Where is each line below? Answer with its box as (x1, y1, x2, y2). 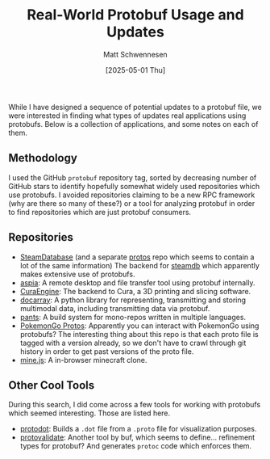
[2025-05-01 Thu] (105, 65, 166, 74)
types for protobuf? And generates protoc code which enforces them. (19, 441, 252, 451)
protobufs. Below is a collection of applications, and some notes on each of (8, 119, 259, 128)
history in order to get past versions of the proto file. (19, 346, 194, 356)
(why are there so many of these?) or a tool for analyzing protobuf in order (8, 198, 255, 208)
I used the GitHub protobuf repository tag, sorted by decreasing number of (8, 172, 257, 183)
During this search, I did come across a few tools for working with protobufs (8, 400, 261, 410)
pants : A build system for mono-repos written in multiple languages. (19, 312, 247, 322)
